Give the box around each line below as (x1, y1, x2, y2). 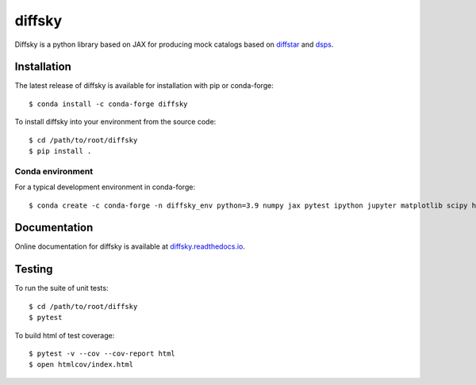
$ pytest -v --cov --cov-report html (29, 349, 176, 358)
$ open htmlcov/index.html (29, 360, 134, 369)
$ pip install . (29, 147, 92, 156)
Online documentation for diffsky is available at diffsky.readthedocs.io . (14, 242, 246, 251)
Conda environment (14, 166, 94, 177)
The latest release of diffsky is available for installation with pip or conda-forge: (14, 81, 274, 90)
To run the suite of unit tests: (14, 284, 109, 293)
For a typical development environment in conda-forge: (14, 182, 196, 192)
